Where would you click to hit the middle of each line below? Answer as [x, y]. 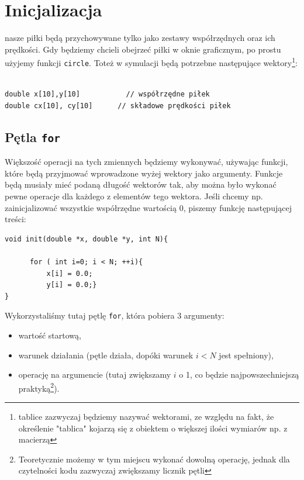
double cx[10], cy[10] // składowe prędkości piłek [118, 106]
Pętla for [33, 137]
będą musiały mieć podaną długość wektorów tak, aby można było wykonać [141, 184]
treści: [15, 219]
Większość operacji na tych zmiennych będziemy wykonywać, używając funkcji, [146, 162]
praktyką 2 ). [39, 387]
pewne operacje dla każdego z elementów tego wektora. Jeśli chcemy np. [134, 196]
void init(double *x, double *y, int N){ [87, 239]
